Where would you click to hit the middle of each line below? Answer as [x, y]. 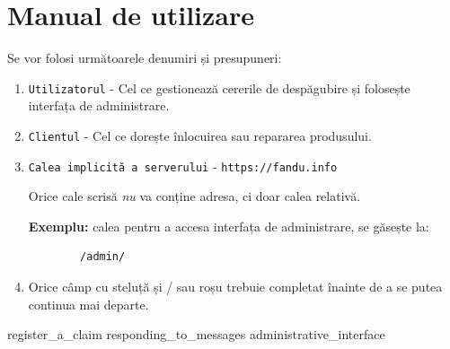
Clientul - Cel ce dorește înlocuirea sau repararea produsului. [200, 135]
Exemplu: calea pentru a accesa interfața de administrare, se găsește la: [229, 226]
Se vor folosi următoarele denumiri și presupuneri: [145, 58]
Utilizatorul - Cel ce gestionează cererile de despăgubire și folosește [219, 87]
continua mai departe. [88, 304]
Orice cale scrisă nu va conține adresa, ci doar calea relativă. [194, 196]
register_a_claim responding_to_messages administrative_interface [196, 334]
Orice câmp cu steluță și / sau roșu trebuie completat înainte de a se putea [235, 287]
